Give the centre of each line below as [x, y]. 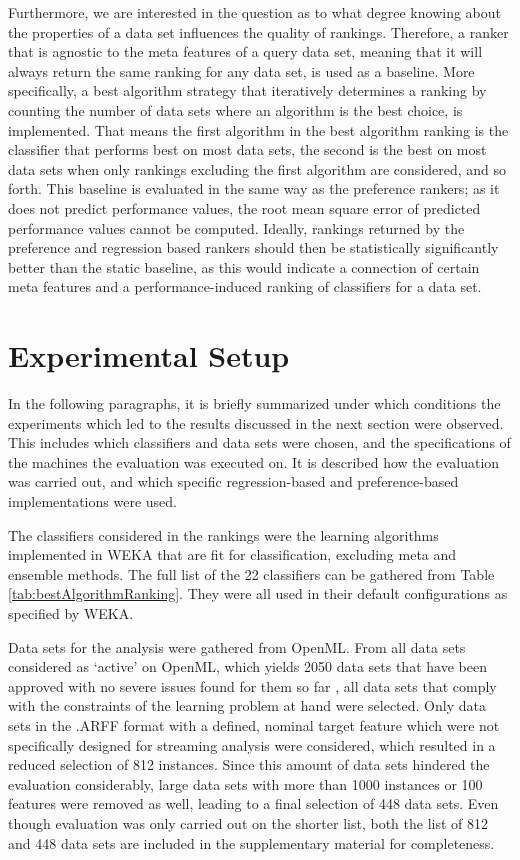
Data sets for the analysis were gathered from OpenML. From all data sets [237, 646]
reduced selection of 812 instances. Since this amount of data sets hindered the [249, 764]
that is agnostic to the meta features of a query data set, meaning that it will [245, 51]
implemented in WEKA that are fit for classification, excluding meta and [232, 554]
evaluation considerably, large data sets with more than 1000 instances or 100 [245, 783]
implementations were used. [92, 501]
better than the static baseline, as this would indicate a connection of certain [244, 266]
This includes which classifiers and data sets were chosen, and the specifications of [259, 442]
